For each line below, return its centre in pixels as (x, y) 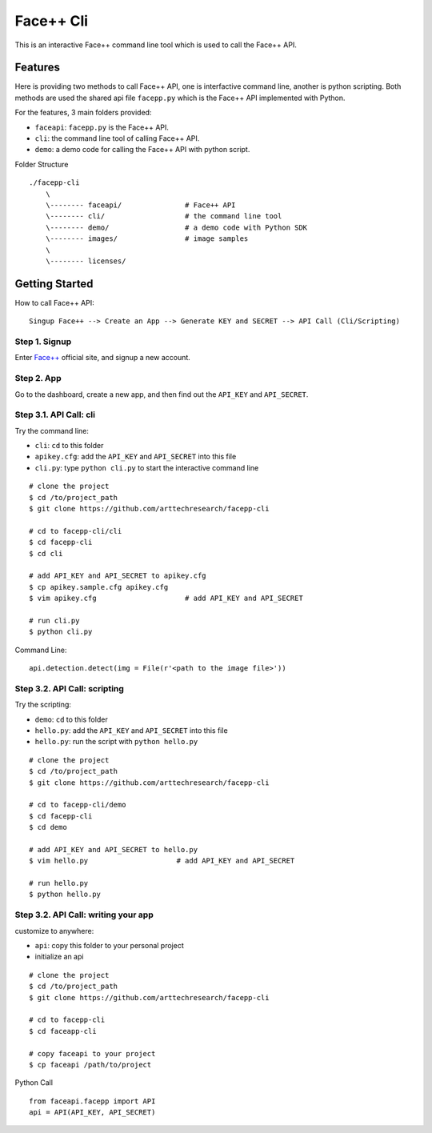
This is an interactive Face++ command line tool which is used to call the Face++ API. (156, 45)
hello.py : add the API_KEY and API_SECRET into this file (131, 730)
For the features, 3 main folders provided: (83, 113)
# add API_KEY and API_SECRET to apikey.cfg (118, 576)
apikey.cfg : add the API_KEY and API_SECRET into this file (136, 457)
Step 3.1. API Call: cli (55, 414)
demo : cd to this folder (71, 719)
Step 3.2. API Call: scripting (69, 688)
